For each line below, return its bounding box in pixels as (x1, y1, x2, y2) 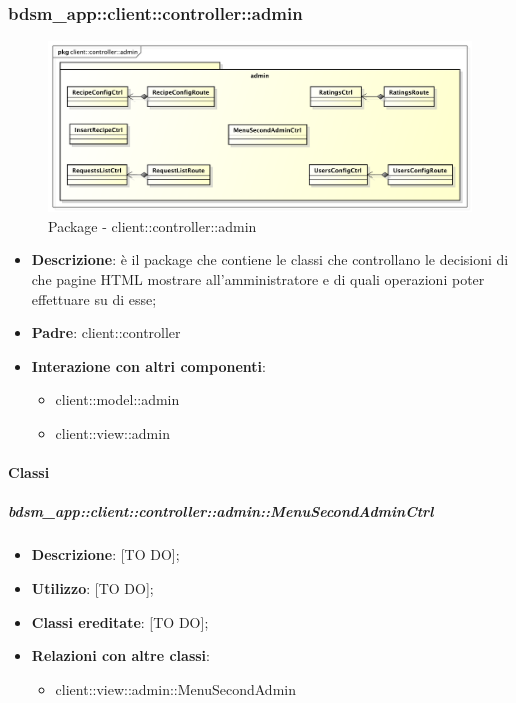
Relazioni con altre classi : (31, 645, 210, 666)
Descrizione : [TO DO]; (31, 544, 180, 565)
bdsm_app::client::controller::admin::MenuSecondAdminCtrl (8, 501, 434, 522)
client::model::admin (55, 389, 180, 410)
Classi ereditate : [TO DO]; (31, 611, 209, 632)
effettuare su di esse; (31, 288, 157, 309)
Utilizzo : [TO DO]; (31, 577, 154, 598)
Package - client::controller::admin (48, 215, 257, 236)
